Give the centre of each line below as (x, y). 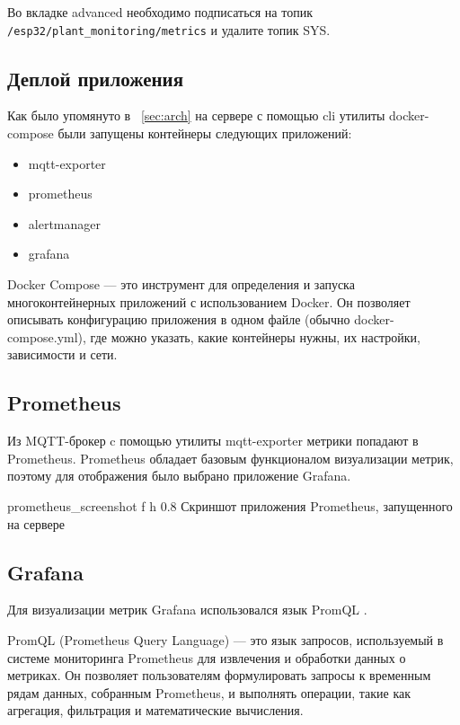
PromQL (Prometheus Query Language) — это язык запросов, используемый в (226, 639)
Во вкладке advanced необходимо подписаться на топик (160, 12)
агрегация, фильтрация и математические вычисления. (155, 710)
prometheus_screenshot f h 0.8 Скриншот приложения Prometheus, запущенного (230, 505)
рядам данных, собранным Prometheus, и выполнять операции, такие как (209, 692)
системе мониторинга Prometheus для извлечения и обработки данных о (207, 657)
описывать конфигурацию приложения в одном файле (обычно (179, 319)
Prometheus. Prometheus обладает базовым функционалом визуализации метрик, (230, 458)
